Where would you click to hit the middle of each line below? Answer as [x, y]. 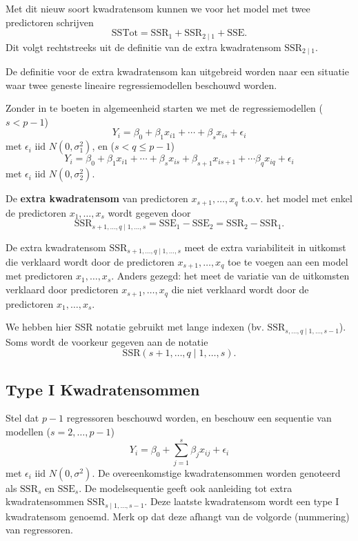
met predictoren [39, 276]
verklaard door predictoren [62, 289]
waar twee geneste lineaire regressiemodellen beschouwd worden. [141, 85]
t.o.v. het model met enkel [297, 198]
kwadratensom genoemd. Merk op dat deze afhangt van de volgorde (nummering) [178, 516]
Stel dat [22, 418]
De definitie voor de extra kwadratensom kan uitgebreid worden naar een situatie [177, 71]
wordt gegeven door [149, 212]
